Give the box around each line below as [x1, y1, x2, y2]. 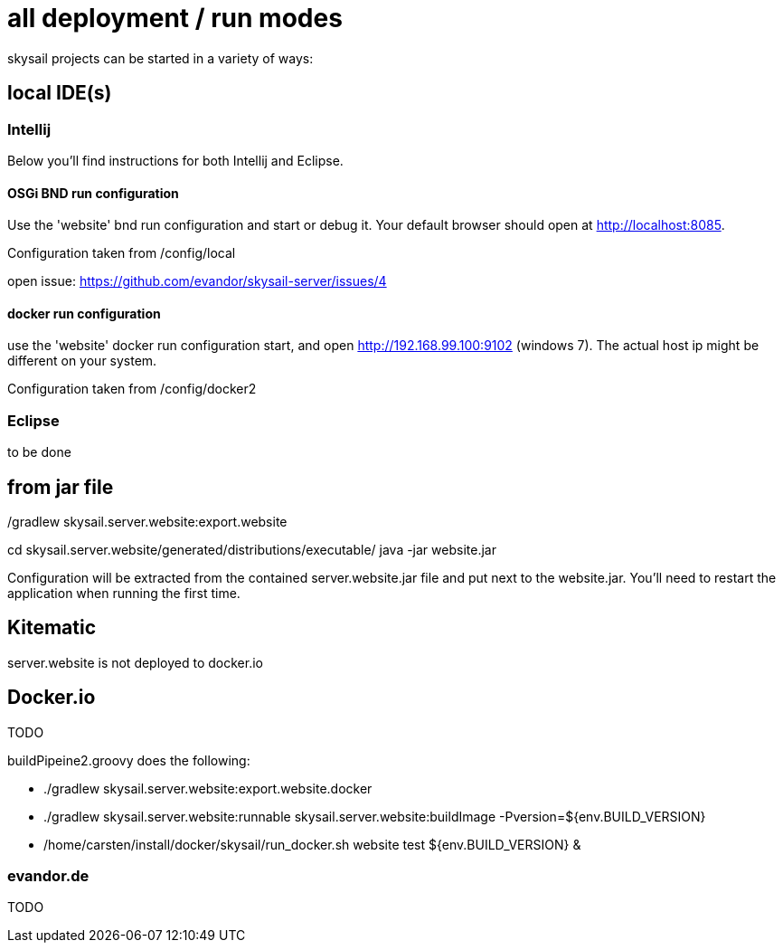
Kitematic [7, 616, 97, 640]
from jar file [7, 475, 114, 499]
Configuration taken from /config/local [7, 245, 236, 261]
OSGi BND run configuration [7, 185, 179, 201]
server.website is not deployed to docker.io [7, 654, 263, 670]
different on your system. [7, 353, 157, 369]
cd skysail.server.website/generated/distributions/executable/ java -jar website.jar [7, 542, 496, 557]
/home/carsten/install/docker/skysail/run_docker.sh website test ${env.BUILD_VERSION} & [43, 836, 581, 852]
